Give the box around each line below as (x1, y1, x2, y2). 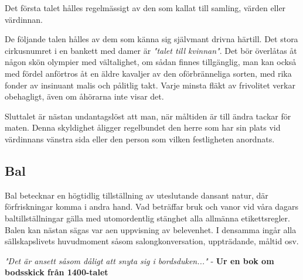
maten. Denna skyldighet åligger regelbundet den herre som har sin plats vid (5, 121, 281, 134)
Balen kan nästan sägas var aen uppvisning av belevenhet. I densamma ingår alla (5, 223, 297, 235)
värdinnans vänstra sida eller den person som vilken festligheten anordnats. (5, 132, 275, 145)
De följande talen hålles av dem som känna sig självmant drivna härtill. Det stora (5, 33, 298, 45)
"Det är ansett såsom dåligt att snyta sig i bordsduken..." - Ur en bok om (5, 254, 274, 267)
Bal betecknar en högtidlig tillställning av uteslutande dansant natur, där (5, 189, 268, 201)
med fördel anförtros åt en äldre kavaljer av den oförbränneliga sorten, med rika (5, 67, 292, 79)
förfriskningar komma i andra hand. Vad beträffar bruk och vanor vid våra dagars (5, 200, 299, 213)
